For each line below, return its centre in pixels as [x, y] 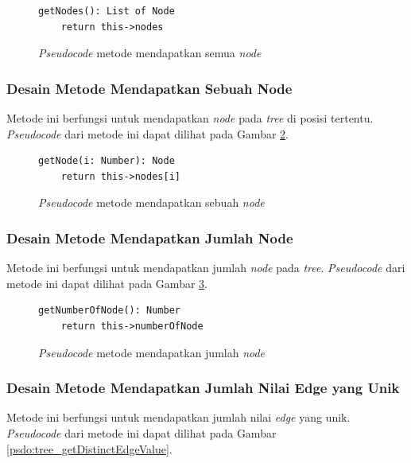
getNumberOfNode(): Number [109, 311]
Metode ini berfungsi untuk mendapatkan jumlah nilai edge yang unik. [178, 417]
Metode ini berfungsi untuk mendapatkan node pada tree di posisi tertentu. [190, 118]
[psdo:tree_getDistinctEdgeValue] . [89, 448]
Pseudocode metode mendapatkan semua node [150, 53]
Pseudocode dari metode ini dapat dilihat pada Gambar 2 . [147, 133]
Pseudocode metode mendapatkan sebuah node [151, 202]
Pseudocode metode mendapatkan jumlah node [152, 352]
